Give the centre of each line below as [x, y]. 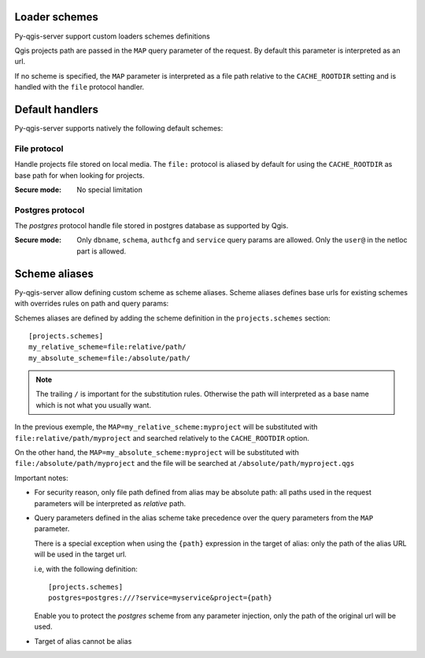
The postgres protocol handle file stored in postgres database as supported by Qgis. [152, 226]
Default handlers [56, 109]
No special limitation [110, 190]
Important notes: [41, 478]
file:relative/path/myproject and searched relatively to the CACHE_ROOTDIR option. [162, 438]
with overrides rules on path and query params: [92, 304]
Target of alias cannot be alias [83, 641]
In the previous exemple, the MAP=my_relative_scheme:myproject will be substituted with [166, 427]
